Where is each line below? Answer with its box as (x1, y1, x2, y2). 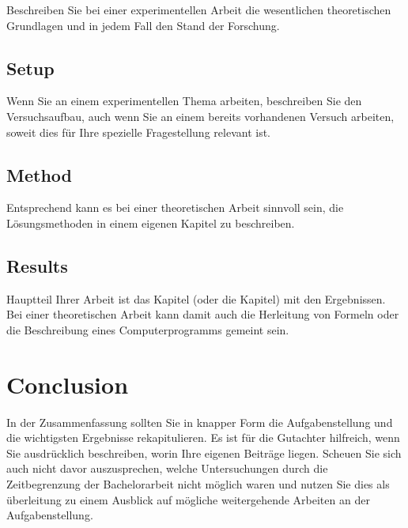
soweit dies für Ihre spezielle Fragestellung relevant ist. (6, 123, 270, 140)
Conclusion (6, 368, 129, 400)
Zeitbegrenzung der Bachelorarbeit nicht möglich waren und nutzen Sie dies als (6, 476, 390, 492)
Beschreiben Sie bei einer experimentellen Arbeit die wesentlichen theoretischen (6, 2, 391, 17)
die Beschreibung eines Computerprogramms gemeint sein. (6, 321, 289, 338)
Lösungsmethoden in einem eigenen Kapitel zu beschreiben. (6, 214, 295, 231)
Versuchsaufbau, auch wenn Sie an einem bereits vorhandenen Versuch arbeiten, (6, 107, 395, 124)
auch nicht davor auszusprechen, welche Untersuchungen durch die (6, 460, 328, 477)
